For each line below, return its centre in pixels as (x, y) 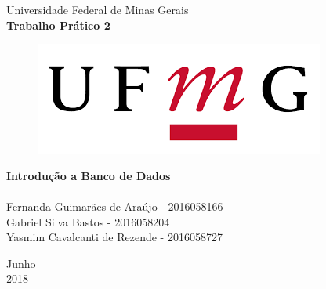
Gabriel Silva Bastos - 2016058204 (88, 221)
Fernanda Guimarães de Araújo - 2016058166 (115, 206)
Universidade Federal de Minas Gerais (98, 9)
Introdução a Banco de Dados (89, 175)
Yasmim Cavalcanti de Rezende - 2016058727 (114, 237)
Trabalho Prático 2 (58, 25)
